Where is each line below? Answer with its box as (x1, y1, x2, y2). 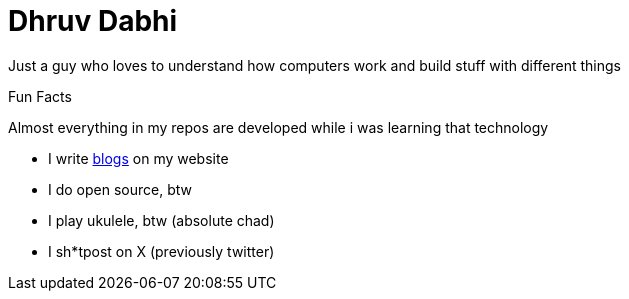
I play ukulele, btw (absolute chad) (48, 211, 275, 229)
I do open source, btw (48, 180, 192, 198)
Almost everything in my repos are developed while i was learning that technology (8, 118, 549, 136)
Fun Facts (8, 87, 72, 105)
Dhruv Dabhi (8, 4, 178, 38)
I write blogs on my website (48, 149, 229, 167)
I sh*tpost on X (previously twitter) (48, 242, 275, 260)
